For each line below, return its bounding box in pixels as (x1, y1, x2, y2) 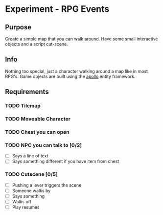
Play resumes (12, 204, 40, 210)
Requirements (5, 88, 49, 96)
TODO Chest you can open (5, 128, 70, 135)
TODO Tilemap (5, 102, 41, 109)
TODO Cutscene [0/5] (5, 171, 58, 178)
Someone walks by (12, 188, 51, 193)
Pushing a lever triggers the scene (12, 182, 82, 188)
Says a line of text (12, 153, 48, 159)
